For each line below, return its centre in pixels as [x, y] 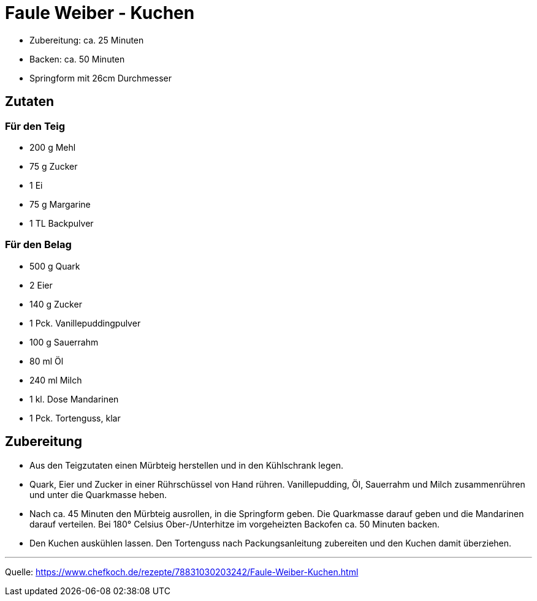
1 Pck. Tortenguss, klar [75, 418]
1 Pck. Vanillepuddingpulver [85, 323]
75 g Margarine [60, 204]
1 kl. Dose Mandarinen [74, 399]
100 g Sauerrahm [64, 342]
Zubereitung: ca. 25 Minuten [87, 40]
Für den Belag [38, 245]
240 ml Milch [56, 380]
